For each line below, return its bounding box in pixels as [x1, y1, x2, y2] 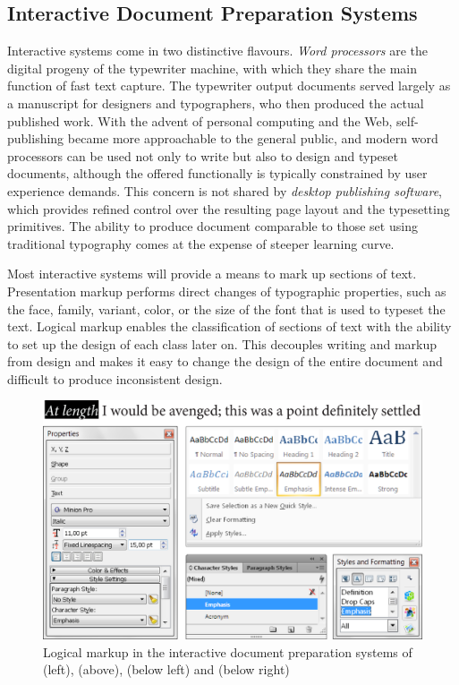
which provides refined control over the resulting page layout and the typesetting [7, 199, 450, 218]
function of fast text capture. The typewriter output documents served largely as [7, 76, 451, 95]
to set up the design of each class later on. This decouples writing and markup [7, 334, 438, 353]
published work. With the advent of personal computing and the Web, [7, 111, 393, 130]
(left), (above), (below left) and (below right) [43, 660, 290, 679]
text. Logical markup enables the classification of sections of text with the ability [7, 317, 452, 336]
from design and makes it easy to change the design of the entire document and [7, 352, 443, 371]
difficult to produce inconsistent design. [7, 369, 223, 388]
